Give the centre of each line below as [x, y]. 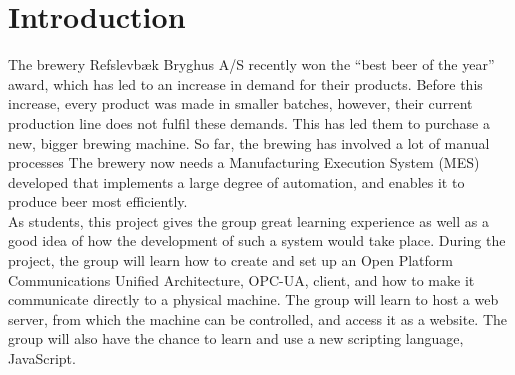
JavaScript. [42, 358]
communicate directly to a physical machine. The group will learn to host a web [253, 299]
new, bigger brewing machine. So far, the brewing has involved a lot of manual [249, 142]
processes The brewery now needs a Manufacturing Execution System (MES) [244, 162]
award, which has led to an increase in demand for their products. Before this [245, 83]
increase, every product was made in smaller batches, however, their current [240, 103]
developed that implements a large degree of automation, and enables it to [236, 181]
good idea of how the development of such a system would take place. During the [257, 240]
